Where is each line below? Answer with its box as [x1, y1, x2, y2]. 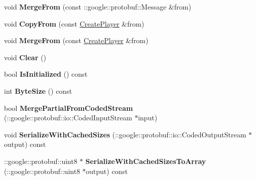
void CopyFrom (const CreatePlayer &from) [4, 18, 145, 29]
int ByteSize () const [4, 85, 72, 96]
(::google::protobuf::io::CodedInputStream [4, 112, 133, 123]
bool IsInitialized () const [4, 69, 88, 79]
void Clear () [4, 52, 46, 62]
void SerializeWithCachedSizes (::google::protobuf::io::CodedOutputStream [4, 129, 246, 139]
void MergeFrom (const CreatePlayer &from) [4, 35, 149, 46]
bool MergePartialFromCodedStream [4, 102, 133, 113]
